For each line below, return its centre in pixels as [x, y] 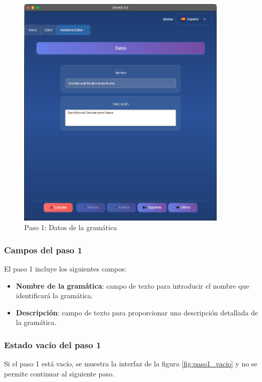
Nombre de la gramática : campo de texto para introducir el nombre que [133, 285]
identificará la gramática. [54, 295]
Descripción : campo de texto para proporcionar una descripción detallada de [137, 312]
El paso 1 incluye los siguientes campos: [65, 269]
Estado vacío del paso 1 [53, 344]
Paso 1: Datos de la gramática [71, 227]
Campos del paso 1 [43, 250]
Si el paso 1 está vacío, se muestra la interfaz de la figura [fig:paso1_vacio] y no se [131, 364]
